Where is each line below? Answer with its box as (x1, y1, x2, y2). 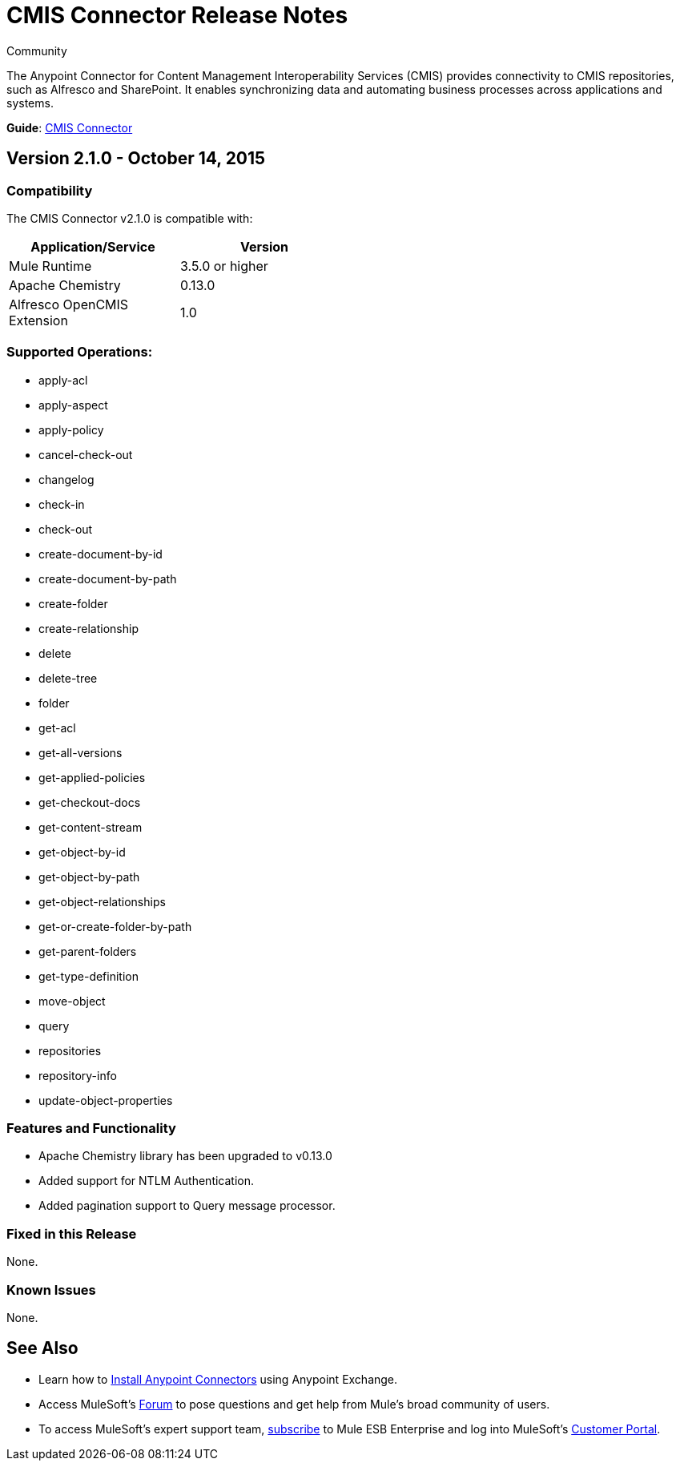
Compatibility (6, 182, 93, 199)
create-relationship (38, 621, 139, 635)
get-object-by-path (38, 869, 140, 884)
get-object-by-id (38, 844, 126, 859)
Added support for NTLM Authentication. (38, 1174, 255, 1188)
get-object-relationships (38, 894, 166, 909)
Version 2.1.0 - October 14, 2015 (6, 148, 266, 169)
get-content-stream (38, 820, 143, 834)
